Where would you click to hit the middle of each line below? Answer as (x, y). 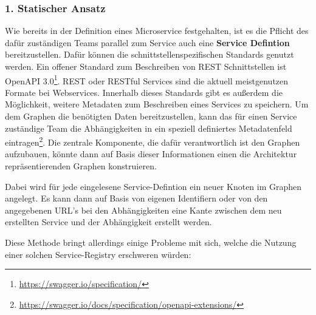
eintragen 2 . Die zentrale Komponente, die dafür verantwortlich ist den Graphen (153, 141)
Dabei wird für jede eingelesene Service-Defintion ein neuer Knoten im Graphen (153, 186)
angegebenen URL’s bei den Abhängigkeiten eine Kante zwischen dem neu (143, 210)
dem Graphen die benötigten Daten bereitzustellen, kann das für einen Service (151, 116)
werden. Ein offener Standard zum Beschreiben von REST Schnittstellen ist (146, 66)
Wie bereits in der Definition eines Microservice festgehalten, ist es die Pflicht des (157, 31)
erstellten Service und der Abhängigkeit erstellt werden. (108, 222)
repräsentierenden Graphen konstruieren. (81, 166)
